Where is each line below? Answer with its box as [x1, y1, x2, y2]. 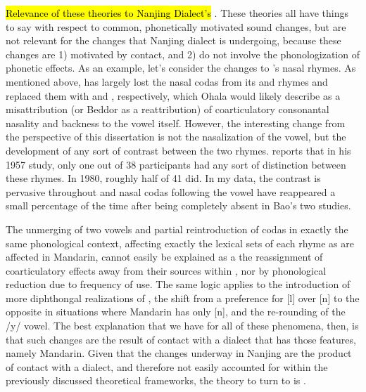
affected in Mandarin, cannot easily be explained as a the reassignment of [6, 249, 323, 264]
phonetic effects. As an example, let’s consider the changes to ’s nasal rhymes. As [6, 60, 356, 75]
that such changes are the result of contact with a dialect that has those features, [6, 332, 356, 346]
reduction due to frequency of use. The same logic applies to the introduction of [6, 277, 351, 292]
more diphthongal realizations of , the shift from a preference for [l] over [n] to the [6, 290, 360, 305]
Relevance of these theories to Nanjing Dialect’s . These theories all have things [6, 6, 348, 20]
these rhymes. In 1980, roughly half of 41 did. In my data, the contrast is [6, 171, 321, 185]
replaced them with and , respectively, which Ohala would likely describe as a [6, 88, 341, 103]
